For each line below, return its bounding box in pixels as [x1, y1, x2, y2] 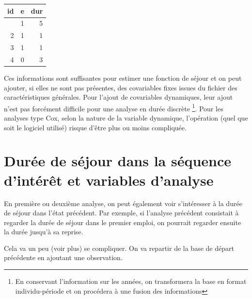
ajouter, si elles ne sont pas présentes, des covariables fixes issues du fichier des [4, 82, 237, 92]
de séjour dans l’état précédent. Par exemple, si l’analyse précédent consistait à [4, 208, 239, 218]
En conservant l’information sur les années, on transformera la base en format [15, 276, 247, 286]
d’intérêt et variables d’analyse [4, 170, 214, 190]
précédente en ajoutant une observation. [4, 252, 123, 263]
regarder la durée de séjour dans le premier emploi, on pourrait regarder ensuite [4, 217, 241, 227]
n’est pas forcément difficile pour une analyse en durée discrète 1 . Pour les [4, 102, 223, 113]
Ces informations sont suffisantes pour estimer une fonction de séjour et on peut [4, 72, 242, 83]
